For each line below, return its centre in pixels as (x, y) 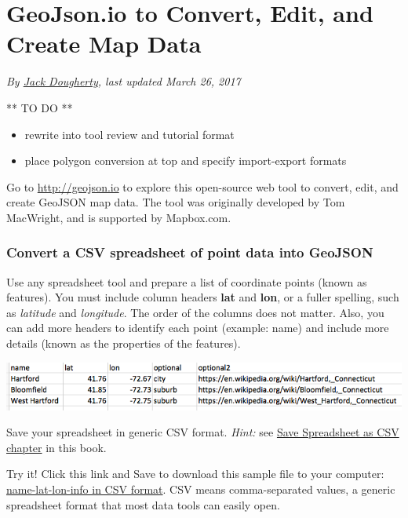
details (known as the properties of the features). (124, 343)
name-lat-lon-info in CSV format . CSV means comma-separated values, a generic (201, 489)
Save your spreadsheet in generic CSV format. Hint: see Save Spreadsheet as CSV (203, 432)
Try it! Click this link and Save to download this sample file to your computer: (195, 474)
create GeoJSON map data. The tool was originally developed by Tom (176, 202)
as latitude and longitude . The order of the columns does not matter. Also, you (195, 312)
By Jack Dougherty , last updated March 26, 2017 (124, 81)
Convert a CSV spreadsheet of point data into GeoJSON (190, 252)
